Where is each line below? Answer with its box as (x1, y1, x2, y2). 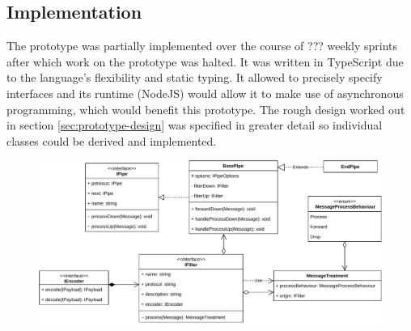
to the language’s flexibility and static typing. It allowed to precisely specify (6, 69, 383, 86)
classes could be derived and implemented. (6, 132, 217, 149)
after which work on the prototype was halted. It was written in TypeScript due (6, 53, 404, 70)
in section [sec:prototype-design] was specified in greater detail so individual (6, 117, 383, 134)
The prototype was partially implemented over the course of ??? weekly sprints (6, 37, 398, 54)
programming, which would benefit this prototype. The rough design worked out (6, 100, 405, 117)
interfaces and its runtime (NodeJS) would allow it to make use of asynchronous (6, 84, 404, 101)
